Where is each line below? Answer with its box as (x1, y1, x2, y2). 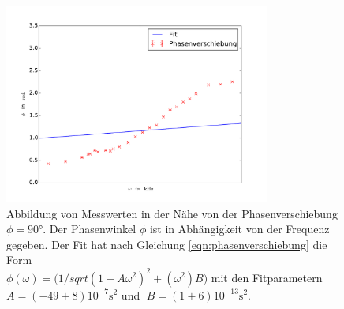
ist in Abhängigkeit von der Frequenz (149, 220, 330, 237)
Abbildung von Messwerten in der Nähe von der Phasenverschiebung (6, 205, 338, 221)
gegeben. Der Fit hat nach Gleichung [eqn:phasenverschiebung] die (6, 236, 327, 252)
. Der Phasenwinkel (43, 220, 136, 237)
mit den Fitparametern (211, 269, 323, 285)
